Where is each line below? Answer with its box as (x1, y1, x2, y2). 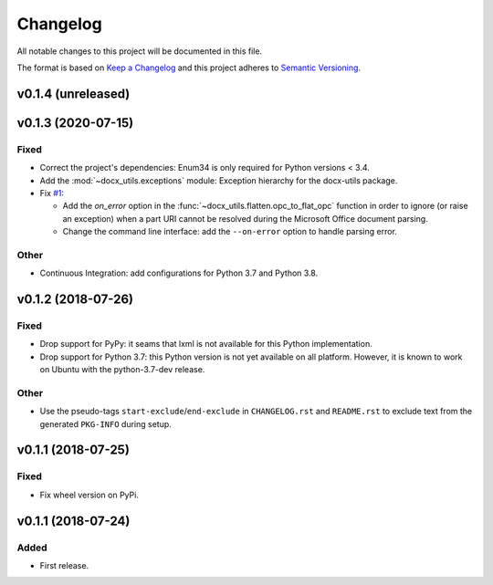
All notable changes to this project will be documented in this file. (16, 46, 263, 57)
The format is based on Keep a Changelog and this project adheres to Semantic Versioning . (16, 62, 361, 73)
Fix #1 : (39, 187, 64, 198)
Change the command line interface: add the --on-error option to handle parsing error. (62, 226, 397, 237)
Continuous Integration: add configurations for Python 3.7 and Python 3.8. (39, 267, 319, 278)
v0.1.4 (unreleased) (16, 86, 131, 101)
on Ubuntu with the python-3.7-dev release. (39, 364, 205, 375)
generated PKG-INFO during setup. (39, 418, 173, 429)
